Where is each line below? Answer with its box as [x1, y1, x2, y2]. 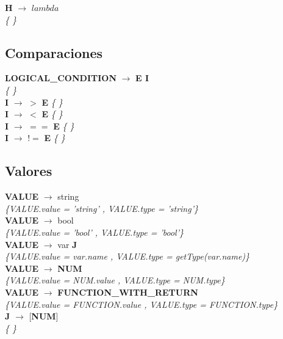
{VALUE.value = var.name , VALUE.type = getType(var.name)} [5, 250, 250, 263]
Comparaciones [5, 43, 103, 62]
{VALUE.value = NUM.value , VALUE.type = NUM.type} [5, 274, 225, 286]
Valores [5, 161, 52, 180]
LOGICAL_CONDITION [5, 71, 116, 84]
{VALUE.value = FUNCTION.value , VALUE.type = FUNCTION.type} [5, 297, 278, 310]
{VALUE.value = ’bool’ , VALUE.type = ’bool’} [5, 225, 184, 238]
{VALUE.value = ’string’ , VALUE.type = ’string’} [5, 202, 198, 214]
